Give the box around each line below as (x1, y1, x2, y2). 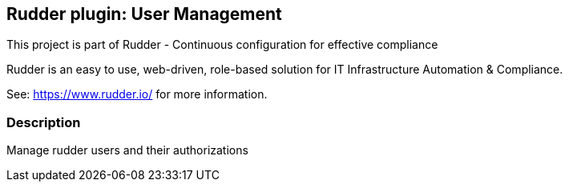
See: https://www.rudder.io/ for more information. (6, 87, 268, 102)
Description (6, 114, 81, 130)
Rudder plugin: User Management (6, 4, 282, 24)
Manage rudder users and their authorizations (6, 143, 248, 158)
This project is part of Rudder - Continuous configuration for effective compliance (6, 38, 438, 52)
